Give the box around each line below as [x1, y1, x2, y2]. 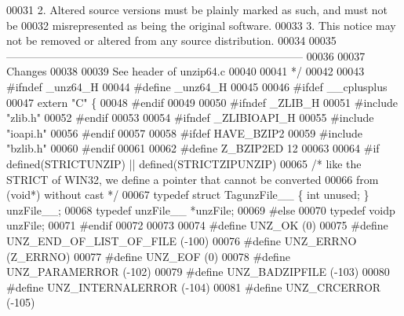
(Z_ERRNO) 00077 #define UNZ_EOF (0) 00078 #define [6, 248, 290, 264]
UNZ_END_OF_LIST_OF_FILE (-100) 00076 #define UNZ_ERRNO [6, 232, 357, 248]
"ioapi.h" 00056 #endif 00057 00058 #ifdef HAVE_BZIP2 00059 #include [6, 124, 363, 141]
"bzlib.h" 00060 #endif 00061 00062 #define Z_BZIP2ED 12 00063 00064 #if [6, 140, 380, 156]
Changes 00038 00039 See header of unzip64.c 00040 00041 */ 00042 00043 [6, 63, 365, 79]
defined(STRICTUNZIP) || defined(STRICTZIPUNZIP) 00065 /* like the [6, 155, 362, 171]
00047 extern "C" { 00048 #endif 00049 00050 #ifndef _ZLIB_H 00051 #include [6, 94, 399, 110]
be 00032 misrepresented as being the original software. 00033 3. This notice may [6, 17, 396, 33]
